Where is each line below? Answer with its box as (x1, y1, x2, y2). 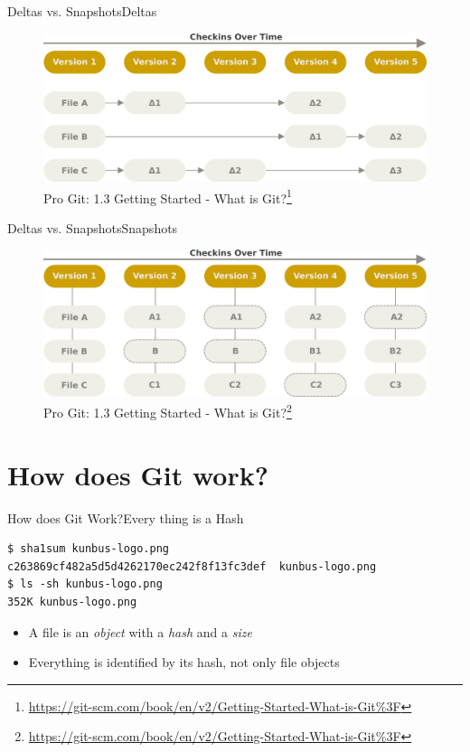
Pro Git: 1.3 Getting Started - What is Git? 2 (43, 400, 292, 421)
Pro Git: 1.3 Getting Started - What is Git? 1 (43, 185, 292, 207)
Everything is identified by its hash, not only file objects (28, 653, 340, 672)
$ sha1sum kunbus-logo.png (7, 542, 169, 556)
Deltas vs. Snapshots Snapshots (7, 218, 178, 237)
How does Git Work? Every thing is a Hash (7, 508, 244, 527)
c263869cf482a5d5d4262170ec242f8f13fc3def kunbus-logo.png (7, 559, 377, 573)
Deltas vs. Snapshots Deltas (7, 2, 157, 20)
